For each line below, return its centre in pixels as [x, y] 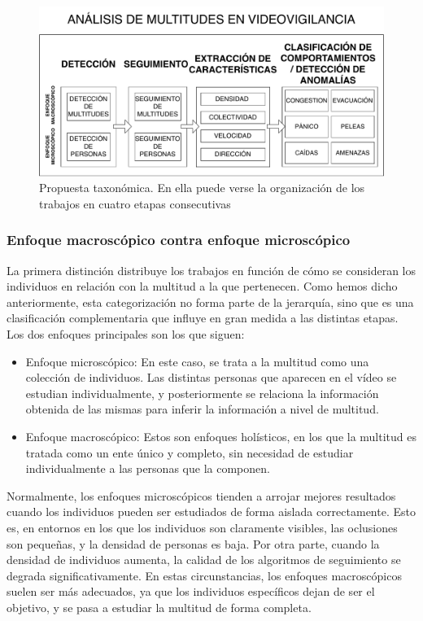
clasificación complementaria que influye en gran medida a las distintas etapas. [203, 318]
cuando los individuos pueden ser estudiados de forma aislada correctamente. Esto [211, 512]
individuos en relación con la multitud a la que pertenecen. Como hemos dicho [202, 286]
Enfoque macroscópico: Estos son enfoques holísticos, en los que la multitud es [221, 437]
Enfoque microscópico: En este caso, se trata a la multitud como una [197, 361]
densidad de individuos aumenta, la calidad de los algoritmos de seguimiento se [204, 560]
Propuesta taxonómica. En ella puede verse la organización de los [202, 188]
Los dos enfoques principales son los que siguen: [126, 334]
